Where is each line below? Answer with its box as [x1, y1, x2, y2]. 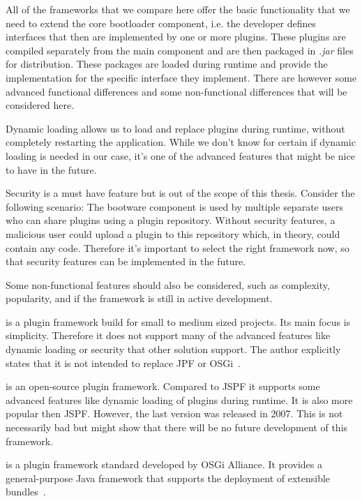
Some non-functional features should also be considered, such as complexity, [6, 277, 330, 292]
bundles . [6, 484, 46, 499]
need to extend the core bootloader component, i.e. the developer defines [6, 15, 317, 30]
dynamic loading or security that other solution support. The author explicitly [6, 342, 341, 357]
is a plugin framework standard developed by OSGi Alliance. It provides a [6, 457, 322, 472]
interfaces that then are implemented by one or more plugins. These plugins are [6, 29, 346, 44]
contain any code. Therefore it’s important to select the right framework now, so [6, 240, 349, 255]
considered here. [6, 98, 75, 112]
